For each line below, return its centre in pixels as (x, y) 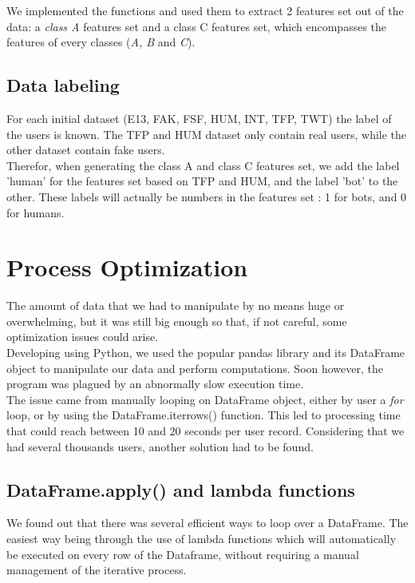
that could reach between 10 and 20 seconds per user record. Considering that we (206, 431)
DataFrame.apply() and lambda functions (181, 489)
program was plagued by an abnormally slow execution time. (155, 384)
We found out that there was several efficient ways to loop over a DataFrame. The (207, 523)
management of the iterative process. (97, 570)
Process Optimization (127, 267)
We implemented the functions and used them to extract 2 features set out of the (205, 10)
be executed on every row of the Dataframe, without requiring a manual (183, 554)
